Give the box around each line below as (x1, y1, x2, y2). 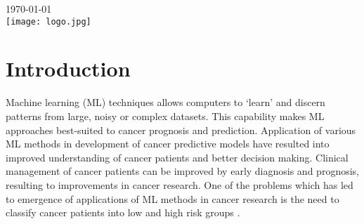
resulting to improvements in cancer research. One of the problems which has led (6, 177, 353, 192)
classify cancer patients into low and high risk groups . (6, 205, 240, 220)
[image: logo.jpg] (6, 16, 91, 27)
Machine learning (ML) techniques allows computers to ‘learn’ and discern (6, 95, 325, 110)
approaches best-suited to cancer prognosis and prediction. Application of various (6, 122, 356, 137)
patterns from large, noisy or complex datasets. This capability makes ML (6, 108, 325, 123)
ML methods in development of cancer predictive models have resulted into (6, 136, 330, 151)
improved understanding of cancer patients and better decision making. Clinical (6, 150, 349, 164)
